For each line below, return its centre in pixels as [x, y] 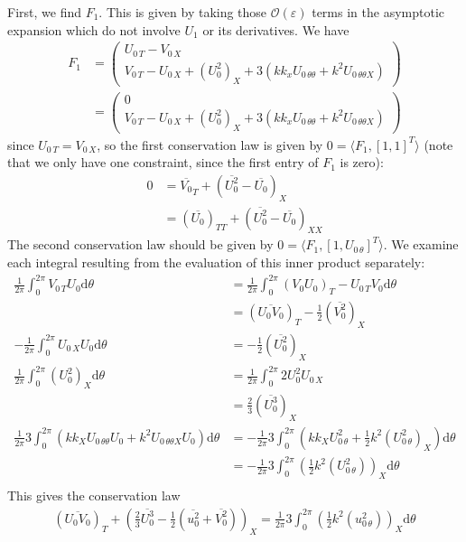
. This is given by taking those [183, 12]
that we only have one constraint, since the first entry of [163, 162]
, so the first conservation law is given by [210, 144]
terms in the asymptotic [378, 12]
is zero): [362, 162]
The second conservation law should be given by [140, 244]
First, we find [44, 12]
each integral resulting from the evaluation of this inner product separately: [216, 262]
